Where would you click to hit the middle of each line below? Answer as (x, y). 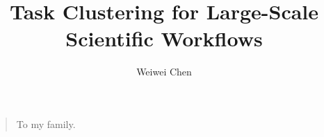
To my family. (46, 124)
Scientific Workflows (164, 38)
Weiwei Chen (164, 72)
